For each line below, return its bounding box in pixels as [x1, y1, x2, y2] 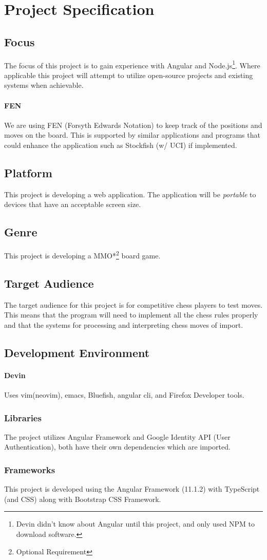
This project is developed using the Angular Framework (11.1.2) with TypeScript [4, 483, 260, 494]
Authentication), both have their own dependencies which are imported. [4, 441, 231, 452]
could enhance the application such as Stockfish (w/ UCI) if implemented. [4, 140, 237, 150]
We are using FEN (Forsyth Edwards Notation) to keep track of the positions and [4, 119, 262, 130]
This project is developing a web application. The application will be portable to [4, 189, 256, 199]
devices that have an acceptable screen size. [4, 199, 141, 210]
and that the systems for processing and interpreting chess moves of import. [4, 319, 243, 330]
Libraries [4, 411, 42, 424]
